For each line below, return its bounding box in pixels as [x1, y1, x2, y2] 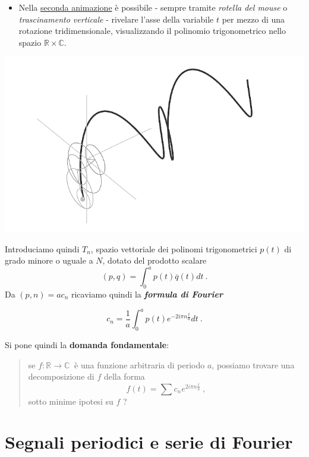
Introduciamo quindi [5, 242, 80, 255]
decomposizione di [28, 370, 94, 383]
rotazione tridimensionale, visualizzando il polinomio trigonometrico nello [18, 24, 286, 37]
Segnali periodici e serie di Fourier [5, 430, 293, 454]
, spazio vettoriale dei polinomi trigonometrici [90, 242, 257, 255]
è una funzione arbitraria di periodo [74, 358, 205, 371]
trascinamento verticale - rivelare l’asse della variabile [18, 12, 214, 25]
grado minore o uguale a [5, 254, 93, 267]
